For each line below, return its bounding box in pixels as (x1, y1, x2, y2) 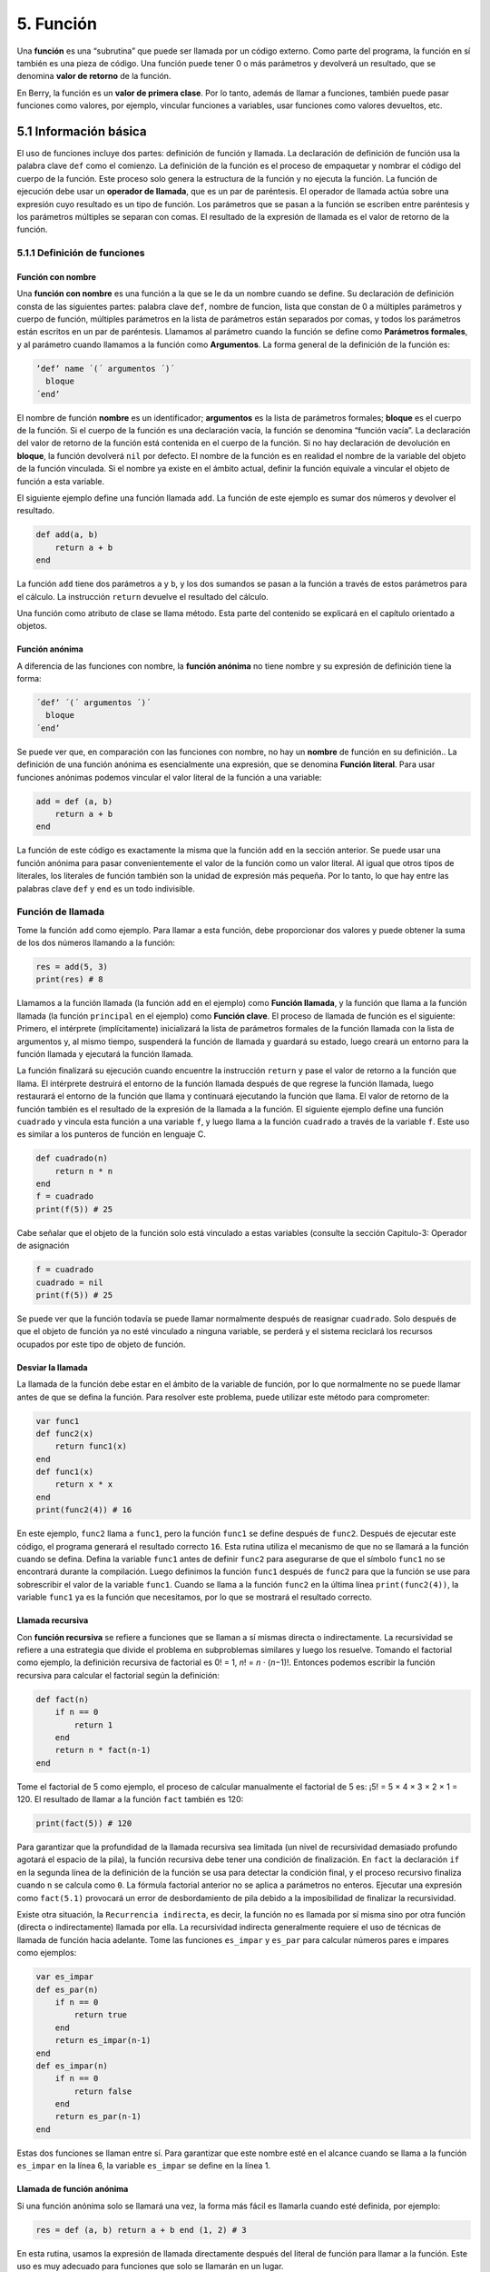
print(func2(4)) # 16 (35, 1505, 132, 1515)
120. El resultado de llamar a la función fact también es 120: (16, 1794, 244, 1805)
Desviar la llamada (16, 1361, 88, 1372)
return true (73, 2009, 127, 2020)
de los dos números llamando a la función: (16, 937, 176, 949)
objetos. (16, 621, 47, 632)
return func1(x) (54, 1441, 127, 1451)
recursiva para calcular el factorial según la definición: (16, 1669, 220, 1680)
